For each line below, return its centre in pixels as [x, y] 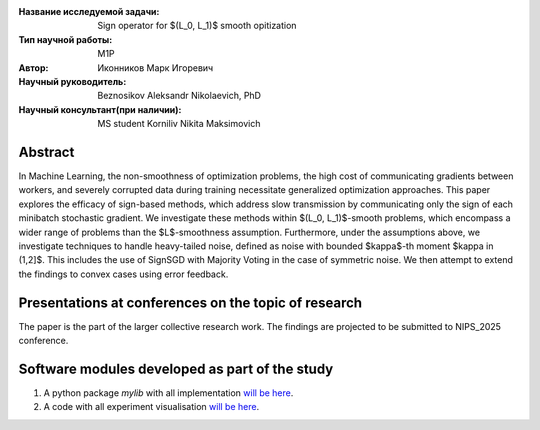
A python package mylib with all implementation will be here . [168, 392]
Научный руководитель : [72, 81]
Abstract [46, 151]
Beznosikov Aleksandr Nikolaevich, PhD [179, 96]
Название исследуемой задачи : [89, 11]
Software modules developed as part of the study [176, 368]
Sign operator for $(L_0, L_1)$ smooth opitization [197, 26]
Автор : [33, 67]
